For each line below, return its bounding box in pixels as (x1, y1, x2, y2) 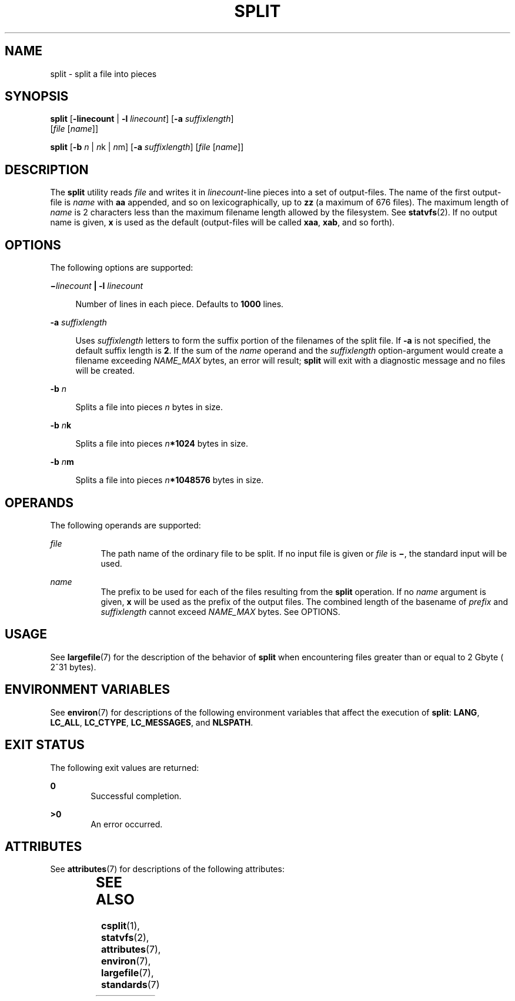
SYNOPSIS (5, 89, 69, 104)
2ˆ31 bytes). (50, 661, 96, 672)
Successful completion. (91, 790, 182, 801)
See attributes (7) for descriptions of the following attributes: (50, 864, 285, 874)
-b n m (50, 457, 74, 467)
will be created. (75, 365, 135, 376)
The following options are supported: (50, 262, 193, 273)
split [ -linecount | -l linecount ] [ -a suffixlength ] (50, 114, 234, 124)
